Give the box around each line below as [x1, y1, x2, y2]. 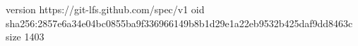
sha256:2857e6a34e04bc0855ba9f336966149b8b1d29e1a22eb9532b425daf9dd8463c [6, 15, 353, 30]
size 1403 [6, 29, 44, 44]
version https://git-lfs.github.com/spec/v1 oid [6, 2, 205, 16]
